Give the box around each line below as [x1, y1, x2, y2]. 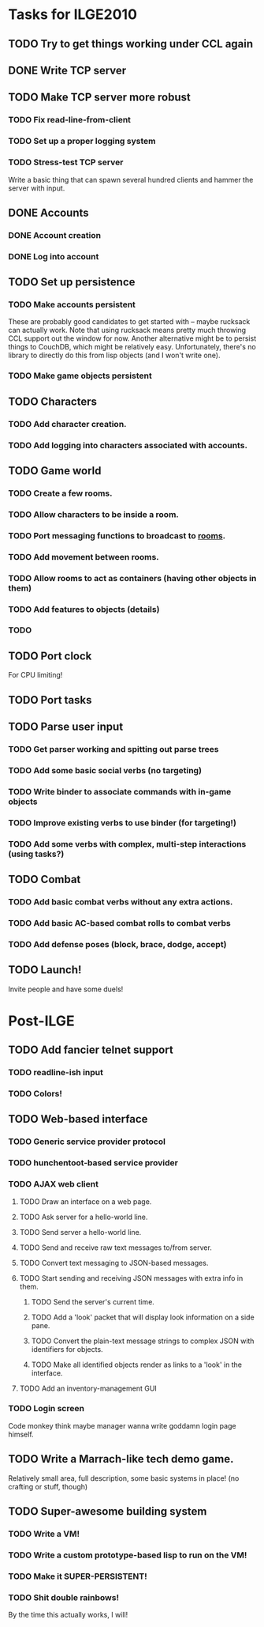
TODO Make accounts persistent [8, 299, 136, 310]
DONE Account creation [8, 229, 101, 240]
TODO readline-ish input [8, 1067, 104, 1078]
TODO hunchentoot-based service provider [8, 1157, 179, 1168]
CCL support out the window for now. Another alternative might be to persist [8, 334, 257, 343]
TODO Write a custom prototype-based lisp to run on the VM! [8, 1550, 247, 1561]
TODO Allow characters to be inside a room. [8, 508, 180, 519]
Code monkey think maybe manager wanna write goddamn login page [8, 1421, 236, 1430]
